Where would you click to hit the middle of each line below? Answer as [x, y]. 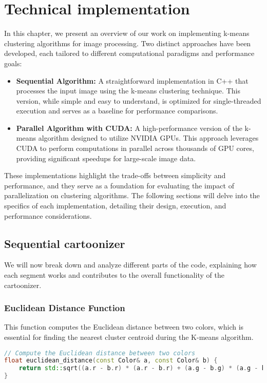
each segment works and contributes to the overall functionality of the [114, 275]
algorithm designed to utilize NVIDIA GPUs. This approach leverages [148, 138]
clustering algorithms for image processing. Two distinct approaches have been [128, 43]
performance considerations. [48, 215]
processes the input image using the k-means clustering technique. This [128, 91]
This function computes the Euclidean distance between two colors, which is [124, 327]
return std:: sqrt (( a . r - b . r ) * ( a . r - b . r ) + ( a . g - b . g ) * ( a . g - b [142, 368]
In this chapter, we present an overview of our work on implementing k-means [127, 33]
